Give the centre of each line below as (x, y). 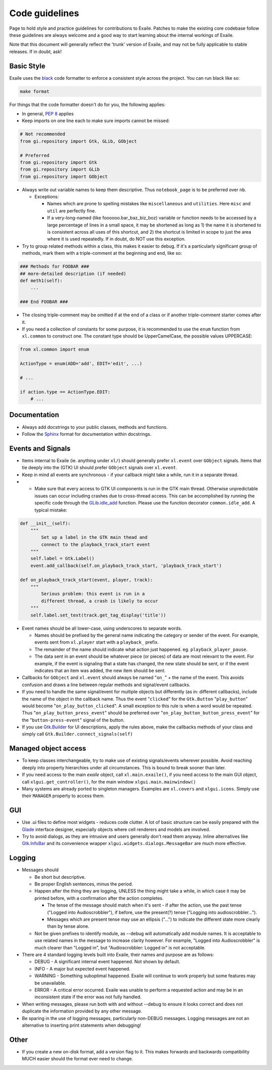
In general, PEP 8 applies (48, 114)
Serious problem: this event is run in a (93, 594)
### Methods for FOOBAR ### (54, 267)
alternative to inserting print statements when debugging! (81, 1025)
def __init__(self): (45, 523)
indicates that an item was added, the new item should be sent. (100, 670)
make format (35, 91)
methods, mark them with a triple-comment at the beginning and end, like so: (102, 253)
